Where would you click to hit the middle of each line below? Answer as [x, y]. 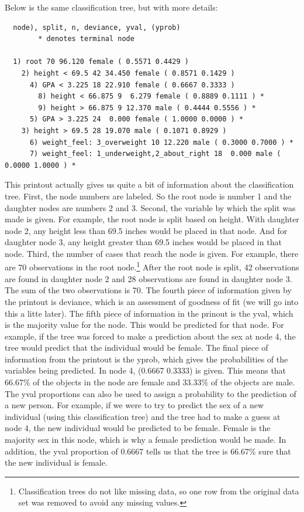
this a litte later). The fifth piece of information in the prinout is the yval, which [149, 313]
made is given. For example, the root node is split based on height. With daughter [152, 219]
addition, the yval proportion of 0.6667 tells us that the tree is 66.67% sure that [148, 451]
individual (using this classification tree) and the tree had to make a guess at [143, 416]
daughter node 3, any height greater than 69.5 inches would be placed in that [143, 242]
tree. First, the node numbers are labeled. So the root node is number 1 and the [148, 196]
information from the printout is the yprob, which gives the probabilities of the [146, 359]
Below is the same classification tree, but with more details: [111, 7]
